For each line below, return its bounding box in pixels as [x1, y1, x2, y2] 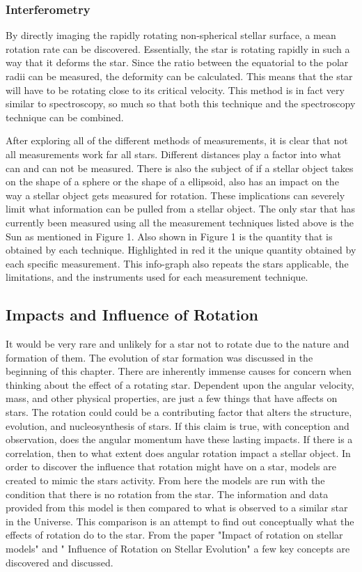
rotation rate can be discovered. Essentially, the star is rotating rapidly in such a [6, 41, 350, 56]
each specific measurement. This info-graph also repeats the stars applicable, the [6, 256, 349, 270]
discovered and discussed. [6, 555, 113, 569]
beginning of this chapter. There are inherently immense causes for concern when [6, 364, 352, 378]
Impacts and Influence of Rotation [6, 304, 258, 325]
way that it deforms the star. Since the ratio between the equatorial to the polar [6, 55, 349, 70]
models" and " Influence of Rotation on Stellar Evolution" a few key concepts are [6, 541, 350, 556]
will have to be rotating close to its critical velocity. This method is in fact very [6, 82, 345, 97]
